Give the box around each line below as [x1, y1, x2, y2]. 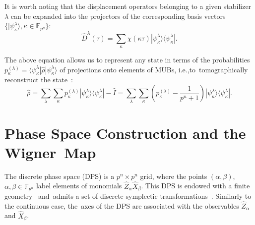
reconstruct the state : [4, 74, 73, 85]
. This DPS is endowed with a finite [141, 180, 250, 191]
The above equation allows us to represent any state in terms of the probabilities [4, 55, 250, 65]
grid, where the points [140, 170, 207, 181]
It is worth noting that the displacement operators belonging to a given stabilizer [4, 1, 252, 11]
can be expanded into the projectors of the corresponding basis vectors [10, 10, 226, 21]
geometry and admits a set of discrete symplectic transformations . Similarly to [4, 190, 252, 201]
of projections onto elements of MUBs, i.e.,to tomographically [60, 64, 248, 74]
